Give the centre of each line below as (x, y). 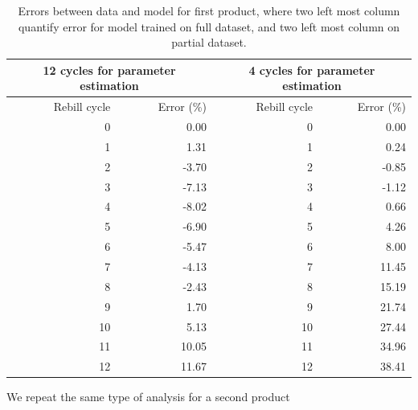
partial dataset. (209, 42)
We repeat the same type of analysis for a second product (148, 397)
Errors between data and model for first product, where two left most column (209, 10)
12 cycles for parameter (109, 70)
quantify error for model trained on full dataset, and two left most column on (209, 26)
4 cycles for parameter (312, 70)
